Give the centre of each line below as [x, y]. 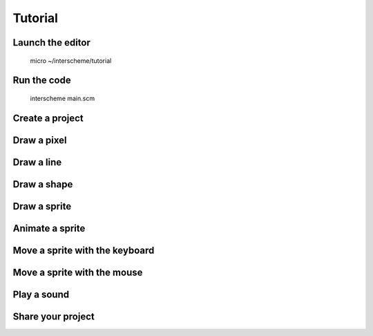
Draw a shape [43, 184]
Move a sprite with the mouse [78, 272]
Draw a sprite [42, 206]
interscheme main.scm [63, 98]
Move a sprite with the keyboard [84, 250]
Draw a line [37, 162]
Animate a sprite [49, 228]
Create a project [48, 118]
